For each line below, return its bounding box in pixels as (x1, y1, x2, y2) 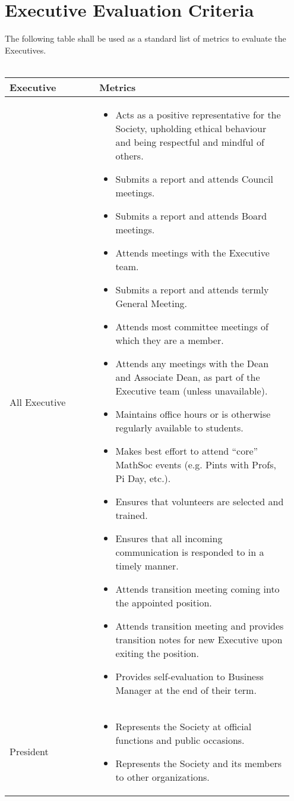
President (10, 744, 49, 759)
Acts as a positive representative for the (115, 107, 281, 121)
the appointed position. (115, 595, 212, 609)
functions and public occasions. (115, 733, 245, 747)
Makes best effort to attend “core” (115, 443, 258, 458)
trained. (115, 508, 148, 522)
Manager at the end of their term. (115, 683, 257, 697)
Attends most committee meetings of (115, 319, 268, 333)
